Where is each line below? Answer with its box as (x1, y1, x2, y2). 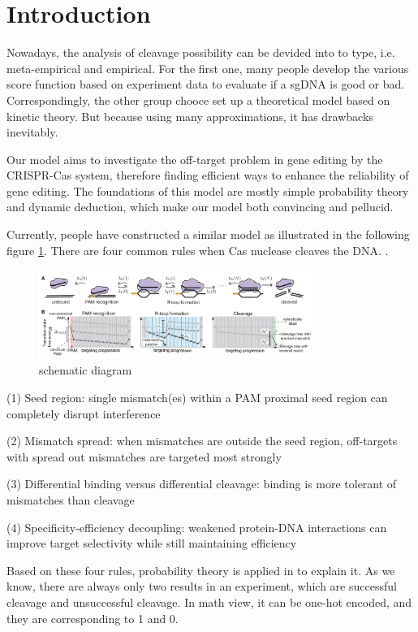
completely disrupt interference (6, 405, 161, 422)
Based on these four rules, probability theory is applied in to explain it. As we (6, 561, 395, 578)
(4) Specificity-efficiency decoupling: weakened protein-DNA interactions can (6, 518, 387, 535)
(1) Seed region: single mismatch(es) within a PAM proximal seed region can (6, 389, 388, 406)
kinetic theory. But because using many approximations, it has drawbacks (6, 107, 373, 124)
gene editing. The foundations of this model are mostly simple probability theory (6, 182, 409, 199)
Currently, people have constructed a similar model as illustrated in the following (6, 226, 410, 243)
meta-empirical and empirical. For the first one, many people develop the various (6, 59, 409, 76)
